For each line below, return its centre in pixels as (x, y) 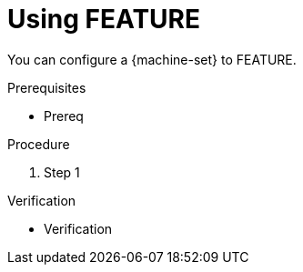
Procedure (39, 144)
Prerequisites (47, 87)
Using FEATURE (104, 19)
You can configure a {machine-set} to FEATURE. (152, 59)
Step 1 (62, 172)
